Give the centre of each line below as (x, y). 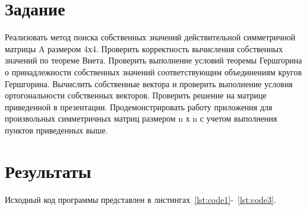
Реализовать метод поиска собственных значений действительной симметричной (150, 37)
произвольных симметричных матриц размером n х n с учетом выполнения (141, 118)
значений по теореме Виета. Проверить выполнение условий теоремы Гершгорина (153, 60)
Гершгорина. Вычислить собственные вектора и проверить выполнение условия (149, 83)
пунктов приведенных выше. (56, 130)
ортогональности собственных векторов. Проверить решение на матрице (136, 95)
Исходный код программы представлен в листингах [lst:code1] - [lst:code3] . (141, 199)
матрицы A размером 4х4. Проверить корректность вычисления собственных (144, 48)
